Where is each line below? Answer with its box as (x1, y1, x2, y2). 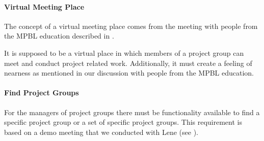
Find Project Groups (4, 87, 79, 98)
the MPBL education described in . (4, 30, 114, 41)
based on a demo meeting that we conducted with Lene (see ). (4, 126, 199, 137)
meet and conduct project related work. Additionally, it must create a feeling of (4, 57, 252, 68)
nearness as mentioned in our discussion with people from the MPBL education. (4, 67, 254, 78)
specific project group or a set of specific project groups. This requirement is (4, 117, 242, 127)
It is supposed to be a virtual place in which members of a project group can (4, 47, 244, 58)
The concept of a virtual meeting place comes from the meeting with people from (4, 20, 258, 31)
